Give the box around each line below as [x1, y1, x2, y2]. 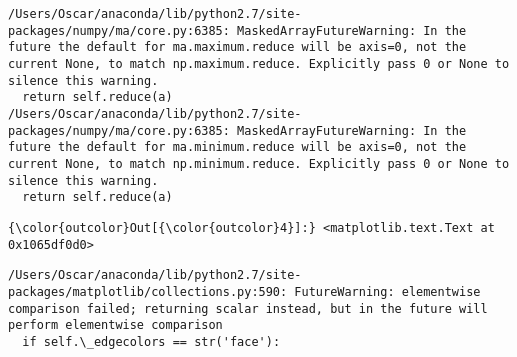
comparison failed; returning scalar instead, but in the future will [8, 301, 488, 316]
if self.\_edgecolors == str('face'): [22, 334, 281, 349]
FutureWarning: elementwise [294, 284, 481, 299]
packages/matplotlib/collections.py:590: [8, 284, 288, 299]
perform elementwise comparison [8, 318, 223, 333]
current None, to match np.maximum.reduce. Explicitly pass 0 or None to [8, 56, 510, 71]
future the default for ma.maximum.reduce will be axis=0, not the [8, 40, 467, 55]
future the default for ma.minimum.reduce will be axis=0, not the [8, 140, 467, 155]
